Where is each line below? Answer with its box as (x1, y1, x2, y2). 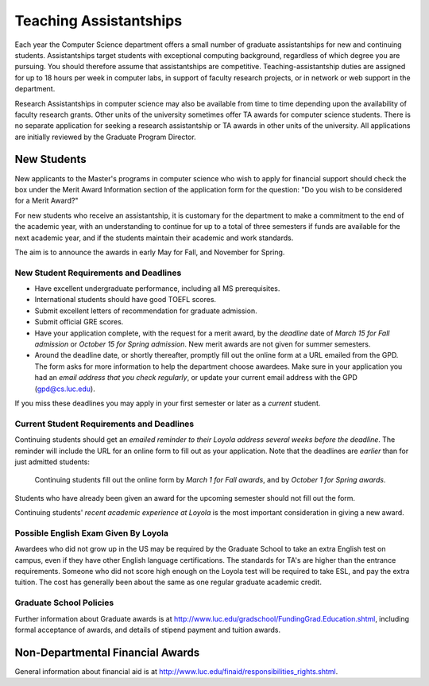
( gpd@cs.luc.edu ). (34, 384, 95, 393)
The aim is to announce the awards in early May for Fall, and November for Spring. (14, 247, 285, 257)
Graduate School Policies (14, 597, 114, 608)
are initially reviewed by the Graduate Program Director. (14, 132, 196, 141)
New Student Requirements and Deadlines (14, 267, 182, 278)
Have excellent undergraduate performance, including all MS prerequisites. (34, 284, 280, 293)
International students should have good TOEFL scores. (34, 295, 217, 304)
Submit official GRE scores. (34, 317, 124, 327)
